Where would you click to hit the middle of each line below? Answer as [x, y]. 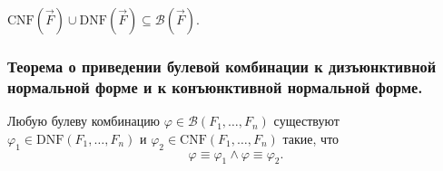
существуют [306, 121]
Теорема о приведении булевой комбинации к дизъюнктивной [222, 66]
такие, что [311, 138]
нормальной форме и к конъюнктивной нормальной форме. [215, 86]
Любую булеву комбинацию [84, 121]
